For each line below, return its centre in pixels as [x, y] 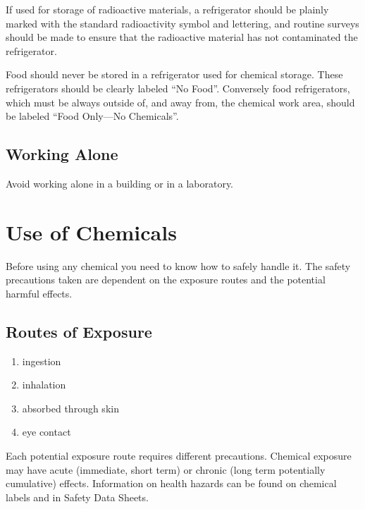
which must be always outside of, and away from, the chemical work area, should [180, 102]
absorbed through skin [70, 408]
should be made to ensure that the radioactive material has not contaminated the [182, 37]
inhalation [44, 385]
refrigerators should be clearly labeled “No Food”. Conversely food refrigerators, [178, 88]
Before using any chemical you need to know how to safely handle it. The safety [178, 265]
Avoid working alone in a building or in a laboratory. [120, 183]
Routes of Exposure [79, 331]
